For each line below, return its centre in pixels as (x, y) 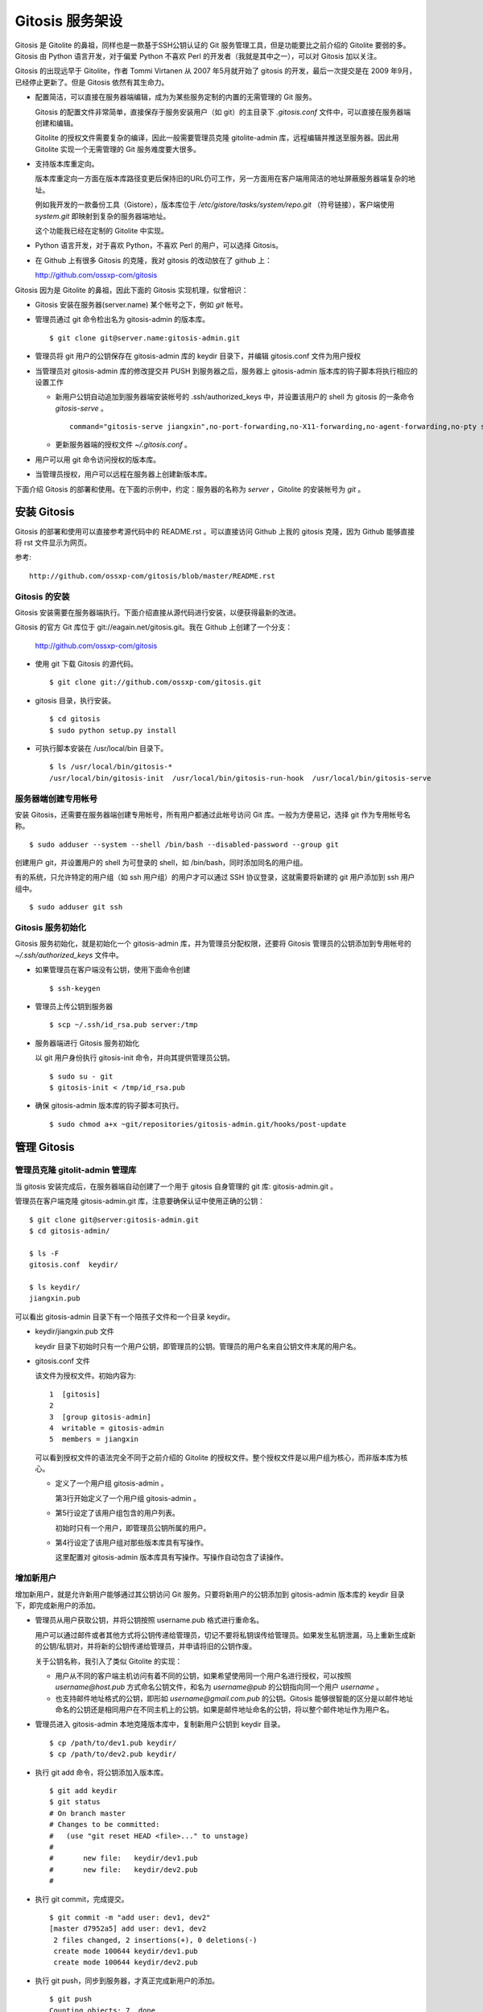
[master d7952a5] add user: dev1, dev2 (128, 1929)
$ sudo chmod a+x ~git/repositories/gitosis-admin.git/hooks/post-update (198, 1124)
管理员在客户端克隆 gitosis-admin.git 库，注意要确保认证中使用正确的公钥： (140, 1201)
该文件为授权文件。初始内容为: (86, 1375)
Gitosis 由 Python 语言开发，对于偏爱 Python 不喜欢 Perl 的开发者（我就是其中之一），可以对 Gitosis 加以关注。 (198, 56)
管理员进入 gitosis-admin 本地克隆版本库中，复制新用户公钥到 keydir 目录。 (160, 1724)
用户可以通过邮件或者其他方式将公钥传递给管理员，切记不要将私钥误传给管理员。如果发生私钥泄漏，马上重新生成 (222, 1635)
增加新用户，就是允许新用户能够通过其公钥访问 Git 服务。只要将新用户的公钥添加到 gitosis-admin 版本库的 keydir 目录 (210, 1594)
